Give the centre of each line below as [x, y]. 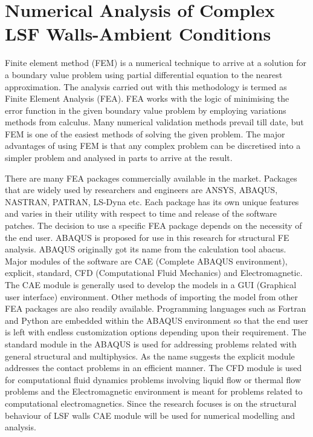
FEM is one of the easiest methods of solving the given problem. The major [145, 133]
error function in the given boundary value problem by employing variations [146, 110]
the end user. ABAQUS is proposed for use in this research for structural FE [147, 237]
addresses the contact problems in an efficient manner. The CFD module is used [153, 368]
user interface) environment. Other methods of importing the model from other [152, 296]
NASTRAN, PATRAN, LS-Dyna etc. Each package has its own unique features [152, 201]
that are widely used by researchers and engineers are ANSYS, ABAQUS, [141, 190]
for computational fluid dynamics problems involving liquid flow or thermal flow [153, 379]
